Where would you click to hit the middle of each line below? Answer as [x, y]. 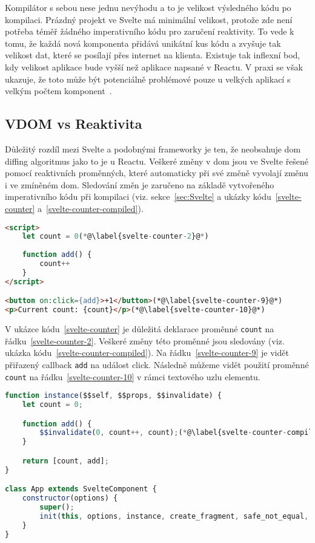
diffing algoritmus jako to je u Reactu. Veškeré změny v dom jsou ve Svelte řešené [157, 161]
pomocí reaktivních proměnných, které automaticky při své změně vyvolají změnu [157, 173]
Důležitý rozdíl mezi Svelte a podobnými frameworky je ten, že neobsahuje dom [153, 149]
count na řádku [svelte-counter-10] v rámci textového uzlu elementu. [133, 376]
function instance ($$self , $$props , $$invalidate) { [114, 396]
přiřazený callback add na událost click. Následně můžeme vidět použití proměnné [157, 364]
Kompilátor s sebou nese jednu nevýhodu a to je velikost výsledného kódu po [148, 7]
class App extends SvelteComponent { [81, 489]
